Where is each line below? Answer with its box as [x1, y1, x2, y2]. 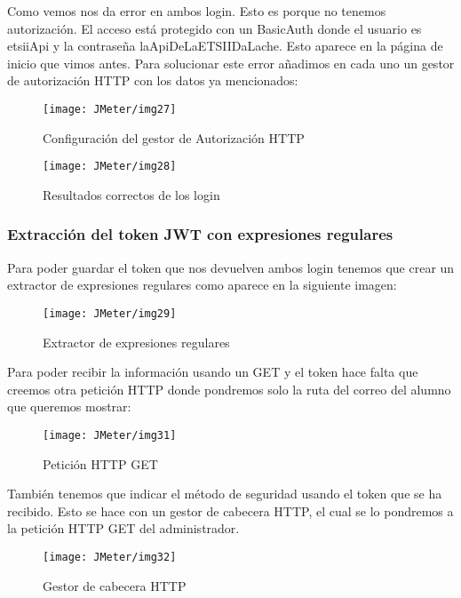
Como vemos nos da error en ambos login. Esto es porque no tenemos [7, 2, 386, 20]
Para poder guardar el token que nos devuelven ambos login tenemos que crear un [7, 258, 455, 276]
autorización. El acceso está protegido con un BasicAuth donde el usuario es [7, 19, 422, 37]
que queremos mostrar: [7, 397, 131, 416]
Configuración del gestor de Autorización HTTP [43, 128, 305, 147]
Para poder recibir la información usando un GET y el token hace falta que [7, 363, 418, 381]
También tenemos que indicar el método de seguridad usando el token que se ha [7, 484, 442, 503]
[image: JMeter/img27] [43, 102, 177, 116]
